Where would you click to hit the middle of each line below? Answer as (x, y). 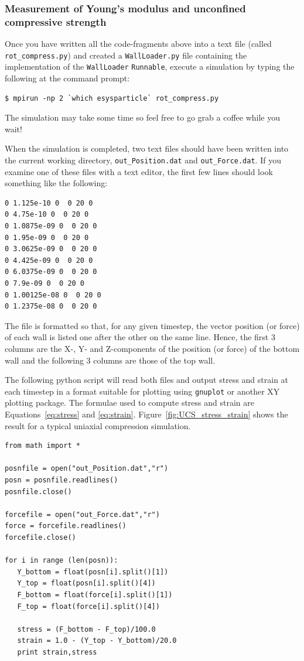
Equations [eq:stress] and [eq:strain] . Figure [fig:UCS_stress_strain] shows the (146, 414)
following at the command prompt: (67, 78)
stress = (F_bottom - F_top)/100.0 (86, 629)
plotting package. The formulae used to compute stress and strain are (129, 403)
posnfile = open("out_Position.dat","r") (87, 469)
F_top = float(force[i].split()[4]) (88, 606)
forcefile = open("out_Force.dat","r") (82, 514)
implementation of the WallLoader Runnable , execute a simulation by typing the (150, 66)
